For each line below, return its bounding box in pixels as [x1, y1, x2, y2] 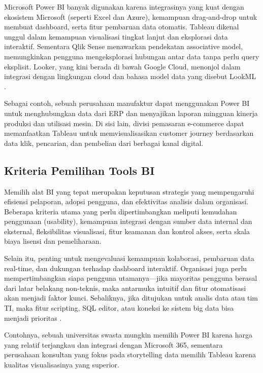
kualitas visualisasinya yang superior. [4, 359, 119, 370]
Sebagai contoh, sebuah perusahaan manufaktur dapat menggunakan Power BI [4, 98, 250, 108]
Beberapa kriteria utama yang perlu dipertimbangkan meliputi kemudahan [4, 206, 237, 216]
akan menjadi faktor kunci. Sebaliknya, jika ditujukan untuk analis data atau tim [4, 292, 258, 303]
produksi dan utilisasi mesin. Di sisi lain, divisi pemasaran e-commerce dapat [4, 118, 244, 128]
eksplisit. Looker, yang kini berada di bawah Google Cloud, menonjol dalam [4, 61, 241, 71]
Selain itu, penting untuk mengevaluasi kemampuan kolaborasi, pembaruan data [4, 253, 254, 264]
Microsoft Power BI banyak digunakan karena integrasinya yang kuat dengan [4, 2, 244, 12]
